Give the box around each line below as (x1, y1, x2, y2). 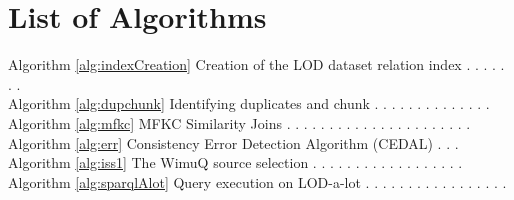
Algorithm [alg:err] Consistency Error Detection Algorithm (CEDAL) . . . (8, 132, 459, 153)
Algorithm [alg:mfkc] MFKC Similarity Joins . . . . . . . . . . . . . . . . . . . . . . (8, 112, 471, 133)
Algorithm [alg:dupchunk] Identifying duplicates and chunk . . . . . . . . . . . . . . (8, 93, 490, 114)
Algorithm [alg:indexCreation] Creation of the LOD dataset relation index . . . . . (8, 54, 505, 75)
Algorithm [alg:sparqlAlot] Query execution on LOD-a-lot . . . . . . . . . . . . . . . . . (8, 171, 507, 192)
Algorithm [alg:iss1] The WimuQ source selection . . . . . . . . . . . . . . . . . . (8, 152, 463, 173)
